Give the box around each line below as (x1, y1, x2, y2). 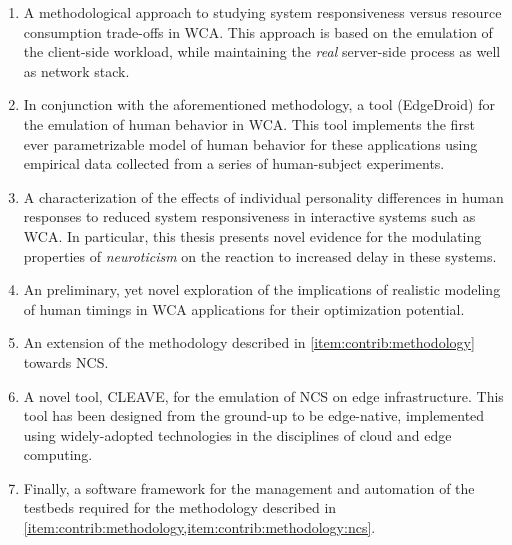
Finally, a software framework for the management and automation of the (23, 477, 475, 498)
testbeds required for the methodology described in (23, 497, 337, 518)
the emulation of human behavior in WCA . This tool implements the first (23, 113, 475, 134)
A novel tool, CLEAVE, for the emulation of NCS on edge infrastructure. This (23, 385, 504, 406)
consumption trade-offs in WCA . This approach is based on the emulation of (23, 21, 493, 42)
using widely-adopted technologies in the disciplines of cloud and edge (23, 424, 452, 445)
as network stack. (23, 60, 130, 81)
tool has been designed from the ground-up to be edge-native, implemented (23, 405, 485, 426)
